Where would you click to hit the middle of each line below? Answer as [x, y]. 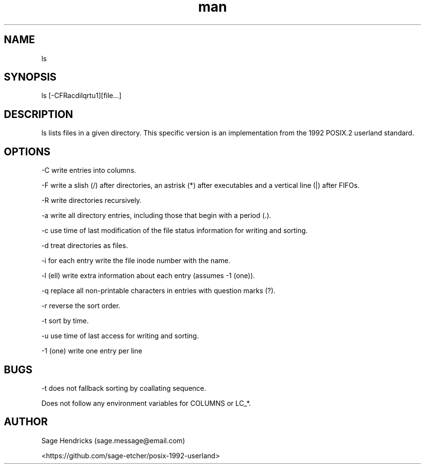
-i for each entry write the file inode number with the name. [136, 261]
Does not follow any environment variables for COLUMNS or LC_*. [146, 403]
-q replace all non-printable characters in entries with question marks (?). [158, 291]
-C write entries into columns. [89, 170]
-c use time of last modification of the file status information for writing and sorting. [175, 231]
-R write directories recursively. [91, 201]
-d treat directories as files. [85, 246]
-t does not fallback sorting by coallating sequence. [124, 388]
